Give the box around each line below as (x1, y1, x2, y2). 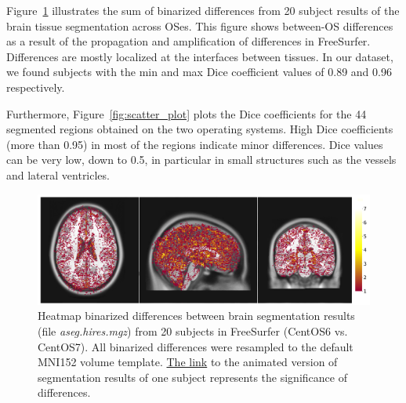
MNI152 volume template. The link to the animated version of (38, 354, 338, 370)
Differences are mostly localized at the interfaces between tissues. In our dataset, (6, 48, 393, 64)
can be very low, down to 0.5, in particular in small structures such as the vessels (6, 151, 397, 168)
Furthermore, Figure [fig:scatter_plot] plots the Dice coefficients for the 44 (6, 105, 367, 122)
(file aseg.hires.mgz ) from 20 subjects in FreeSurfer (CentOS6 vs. (38, 322, 348, 339)
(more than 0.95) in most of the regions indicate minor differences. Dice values (6, 136, 383, 152)
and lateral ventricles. (6, 166, 110, 183)
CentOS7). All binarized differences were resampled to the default (38, 338, 353, 354)
